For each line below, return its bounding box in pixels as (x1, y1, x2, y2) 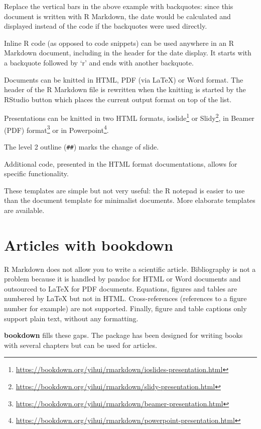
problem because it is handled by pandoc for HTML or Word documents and (4, 273, 241, 284)
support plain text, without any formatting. (4, 313, 139, 323)
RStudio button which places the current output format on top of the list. (4, 94, 232, 104)
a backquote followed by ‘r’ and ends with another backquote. (4, 57, 194, 67)
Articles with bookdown (4, 234, 173, 255)
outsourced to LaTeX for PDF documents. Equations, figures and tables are (4, 283, 237, 294)
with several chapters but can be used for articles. (4, 339, 157, 350)
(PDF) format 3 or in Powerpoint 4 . (4, 123, 109, 135)
